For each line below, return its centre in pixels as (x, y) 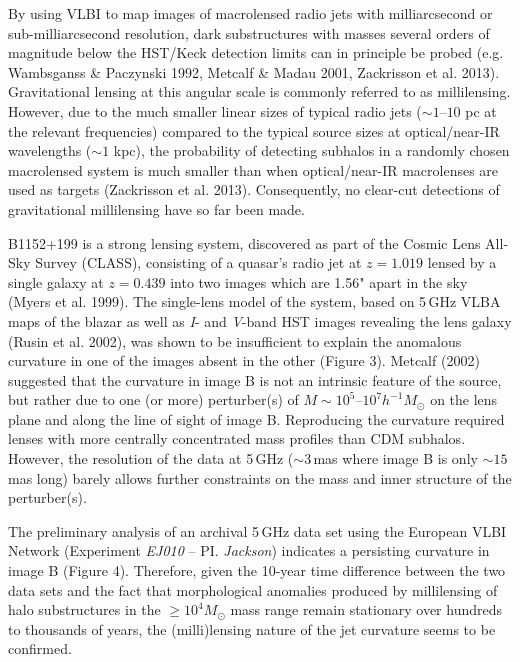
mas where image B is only (395, 458)
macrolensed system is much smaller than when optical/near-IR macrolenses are (253, 169)
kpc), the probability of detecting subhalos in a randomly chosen (311, 150)
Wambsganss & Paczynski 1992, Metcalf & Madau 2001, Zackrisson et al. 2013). (254, 71)
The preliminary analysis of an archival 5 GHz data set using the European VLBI (257, 530)
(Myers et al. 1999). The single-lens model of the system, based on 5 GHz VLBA (254, 301)
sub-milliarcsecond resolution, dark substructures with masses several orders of (249, 32)
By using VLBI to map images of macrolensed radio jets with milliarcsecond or (250, 13)
